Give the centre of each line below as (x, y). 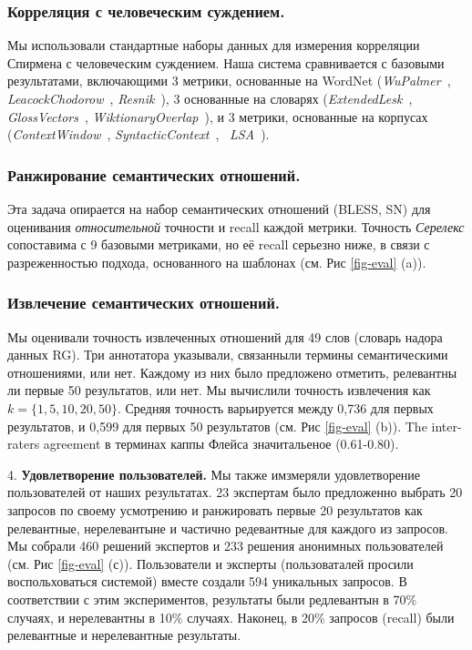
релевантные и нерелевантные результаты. (124, 635)
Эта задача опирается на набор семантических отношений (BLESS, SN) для (219, 208)
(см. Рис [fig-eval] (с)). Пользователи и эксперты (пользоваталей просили (210, 563)
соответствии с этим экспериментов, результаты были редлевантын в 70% (212, 599)
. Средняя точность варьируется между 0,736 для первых (275, 407)
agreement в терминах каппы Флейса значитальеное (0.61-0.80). (221, 444)
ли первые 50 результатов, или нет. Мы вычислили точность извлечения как (219, 390)
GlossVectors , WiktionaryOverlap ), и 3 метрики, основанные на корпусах (218, 116)
